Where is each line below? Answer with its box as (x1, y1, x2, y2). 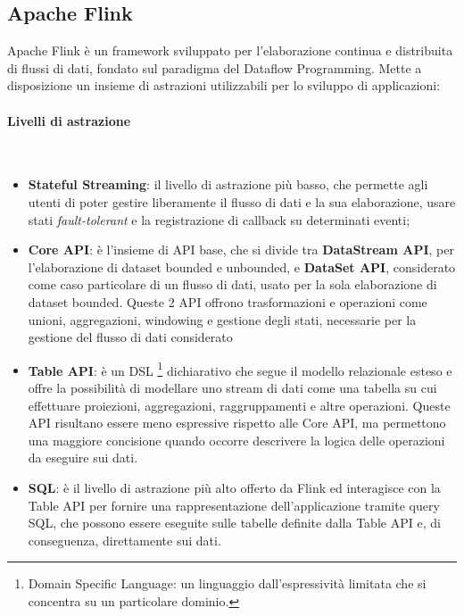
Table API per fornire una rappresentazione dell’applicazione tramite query (28, 495, 440, 514)
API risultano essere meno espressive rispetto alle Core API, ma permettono (28, 413, 446, 432)
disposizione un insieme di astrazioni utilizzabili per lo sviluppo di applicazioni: (7, 76, 441, 95)
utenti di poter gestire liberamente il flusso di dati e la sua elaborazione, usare (28, 192, 456, 211)
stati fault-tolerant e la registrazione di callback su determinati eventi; (28, 210, 410, 229)
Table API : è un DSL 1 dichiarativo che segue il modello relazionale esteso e (28, 358, 452, 379)
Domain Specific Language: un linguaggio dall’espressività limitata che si (28, 574, 427, 593)
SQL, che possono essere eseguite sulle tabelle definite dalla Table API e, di (28, 513, 441, 532)
